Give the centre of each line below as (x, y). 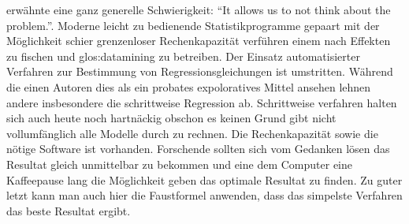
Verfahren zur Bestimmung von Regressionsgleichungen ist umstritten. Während (200, 71)
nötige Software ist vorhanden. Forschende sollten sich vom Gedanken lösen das (198, 149)
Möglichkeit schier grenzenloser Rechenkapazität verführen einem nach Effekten (199, 41)
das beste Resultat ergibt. (69, 210)
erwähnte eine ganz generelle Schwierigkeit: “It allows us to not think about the (199, 9)
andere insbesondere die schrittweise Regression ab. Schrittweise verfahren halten (202, 102)
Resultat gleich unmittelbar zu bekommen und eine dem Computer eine (179, 164)
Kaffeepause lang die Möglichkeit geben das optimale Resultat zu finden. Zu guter (204, 179)
